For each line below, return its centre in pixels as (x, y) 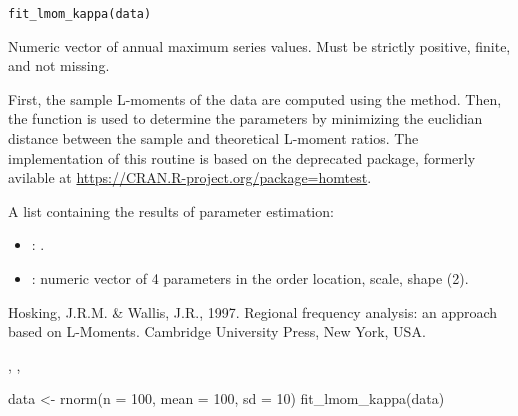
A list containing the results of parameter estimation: (171, 210)
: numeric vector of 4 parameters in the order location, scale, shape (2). (250, 278)
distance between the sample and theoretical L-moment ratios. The (213, 138)
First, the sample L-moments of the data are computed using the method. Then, (255, 98)
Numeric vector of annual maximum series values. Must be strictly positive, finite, (259, 45)
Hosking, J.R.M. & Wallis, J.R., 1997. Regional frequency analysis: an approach (253, 311)
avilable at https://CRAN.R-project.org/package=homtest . (190, 177)
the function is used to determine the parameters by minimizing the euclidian (245, 118)
